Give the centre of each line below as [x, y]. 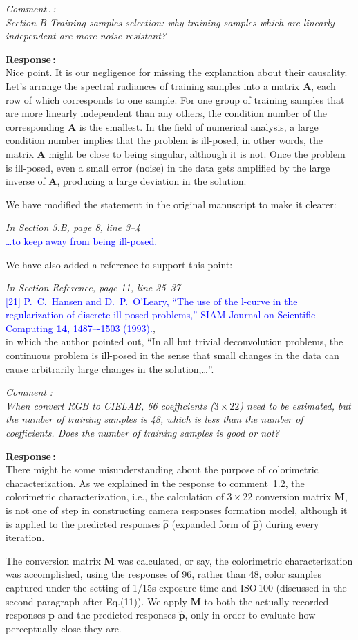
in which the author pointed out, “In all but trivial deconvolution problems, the [175, 341]
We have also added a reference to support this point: [119, 264]
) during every [289, 523]
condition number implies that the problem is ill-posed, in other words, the [164, 140]
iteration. [25, 537]
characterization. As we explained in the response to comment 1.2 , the [155, 483]
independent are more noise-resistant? [86, 36]
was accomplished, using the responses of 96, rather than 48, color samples [163, 574]
